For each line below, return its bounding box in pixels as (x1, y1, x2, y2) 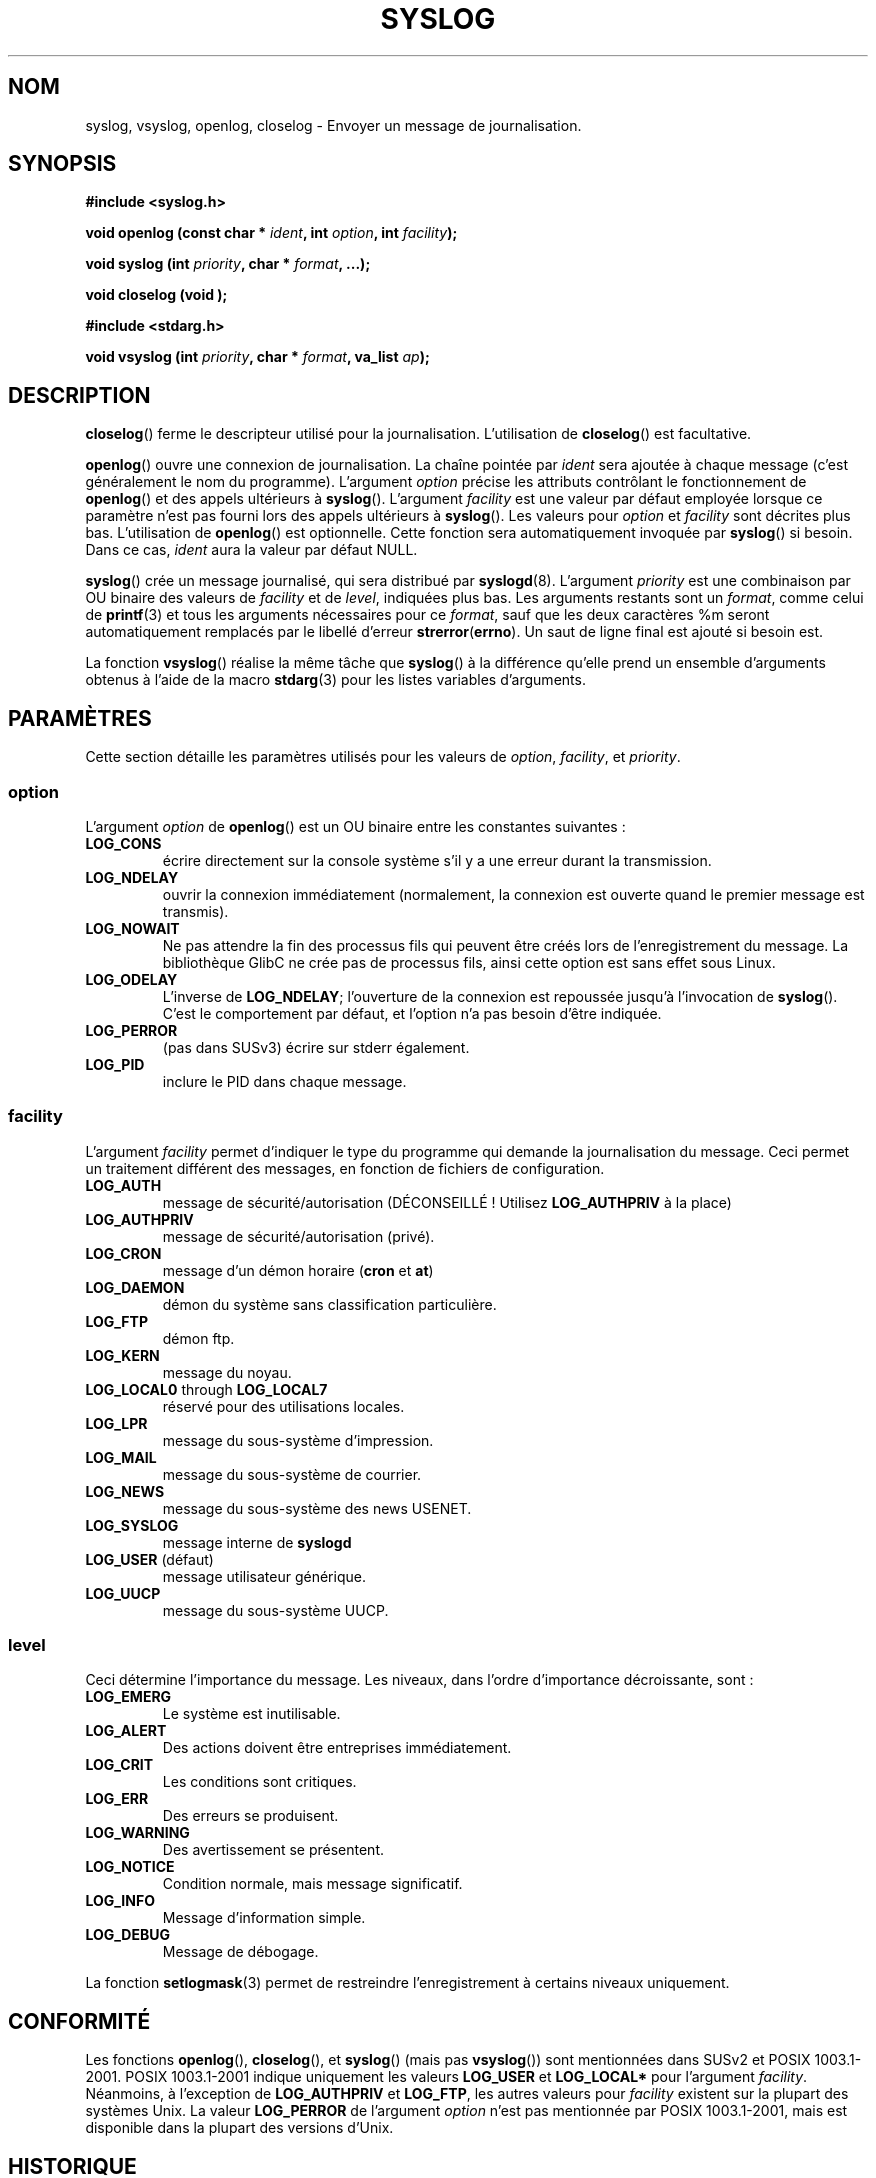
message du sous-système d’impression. (162, 1431, 434, 1449)
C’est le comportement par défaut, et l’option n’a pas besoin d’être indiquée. (162, 1004, 662, 1022)
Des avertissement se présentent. (162, 1841, 384, 1859)
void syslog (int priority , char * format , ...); (85, 255, 371, 273)
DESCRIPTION (8, 382, 151, 408)
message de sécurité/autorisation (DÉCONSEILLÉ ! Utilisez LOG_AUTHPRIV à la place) (162, 1193, 732, 1211)
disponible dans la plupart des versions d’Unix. (85, 2119, 394, 2137)
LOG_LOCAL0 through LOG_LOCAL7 (85, 1380, 328, 1398)
